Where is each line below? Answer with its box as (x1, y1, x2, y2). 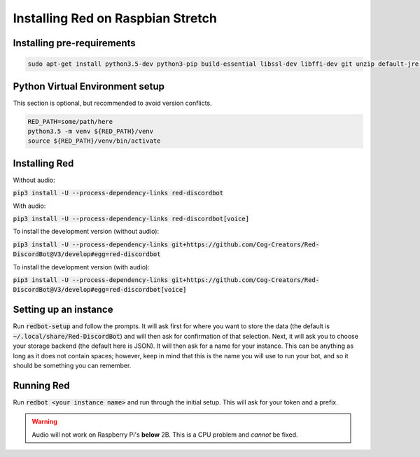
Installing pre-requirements (13, 37, 136, 49)
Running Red (13, 379, 70, 391)
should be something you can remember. (13, 361, 132, 370)
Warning (31, 417, 57, 426)
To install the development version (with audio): (13, 262, 150, 271)
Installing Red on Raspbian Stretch (13, 10, 217, 26)
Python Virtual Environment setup (13, 80, 164, 92)
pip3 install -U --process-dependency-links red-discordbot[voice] (13, 215, 250, 223)
